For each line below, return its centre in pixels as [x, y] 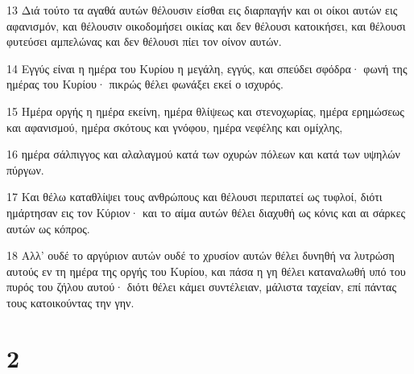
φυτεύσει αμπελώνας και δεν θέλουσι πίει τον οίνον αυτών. [144, 41]
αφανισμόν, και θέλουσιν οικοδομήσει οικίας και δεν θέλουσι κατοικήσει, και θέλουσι [206, 25]
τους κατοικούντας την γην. [70, 302]
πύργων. [25, 169]
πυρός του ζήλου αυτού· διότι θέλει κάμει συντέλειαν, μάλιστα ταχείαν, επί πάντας [201, 287]
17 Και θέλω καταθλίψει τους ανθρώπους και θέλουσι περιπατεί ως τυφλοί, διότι [195, 197]
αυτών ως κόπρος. [48, 228]
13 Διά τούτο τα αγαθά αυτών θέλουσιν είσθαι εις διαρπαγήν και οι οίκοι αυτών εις [202, 10]
